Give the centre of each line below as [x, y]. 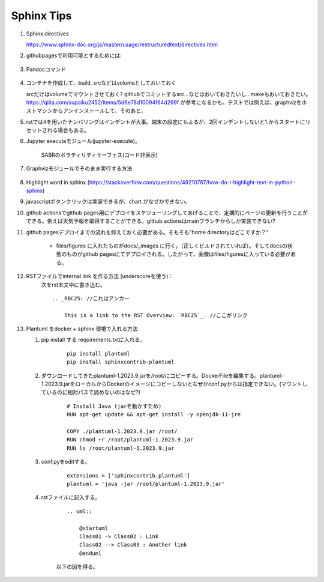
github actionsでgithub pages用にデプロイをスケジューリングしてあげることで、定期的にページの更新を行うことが [167, 213]
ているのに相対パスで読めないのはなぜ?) [91, 392]
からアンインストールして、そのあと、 [99, 111]
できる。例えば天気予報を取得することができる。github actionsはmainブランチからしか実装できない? [151, 221]
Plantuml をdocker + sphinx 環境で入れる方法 [82, 329]
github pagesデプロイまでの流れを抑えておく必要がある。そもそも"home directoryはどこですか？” [147, 232]
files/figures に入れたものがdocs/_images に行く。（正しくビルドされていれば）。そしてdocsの [172, 246]
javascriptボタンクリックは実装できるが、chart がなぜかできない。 [108, 202]
